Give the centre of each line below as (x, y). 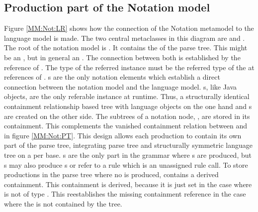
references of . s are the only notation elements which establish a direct (112, 77)
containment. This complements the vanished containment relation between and (126, 126)
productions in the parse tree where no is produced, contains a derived (111, 174)
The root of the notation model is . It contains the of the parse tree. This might (126, 48)
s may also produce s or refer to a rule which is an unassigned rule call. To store (126, 164)
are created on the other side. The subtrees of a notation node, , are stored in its (127, 116)
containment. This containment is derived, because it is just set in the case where (128, 184)
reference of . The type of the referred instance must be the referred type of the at (129, 67)
